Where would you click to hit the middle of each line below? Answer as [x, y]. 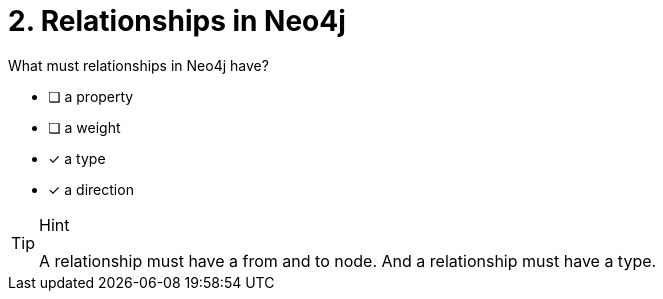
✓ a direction [91, 189]
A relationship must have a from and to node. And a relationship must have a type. [348, 260]
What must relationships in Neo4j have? [138, 65]
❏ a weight [84, 127]
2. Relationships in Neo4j [177, 21]
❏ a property [91, 96]
